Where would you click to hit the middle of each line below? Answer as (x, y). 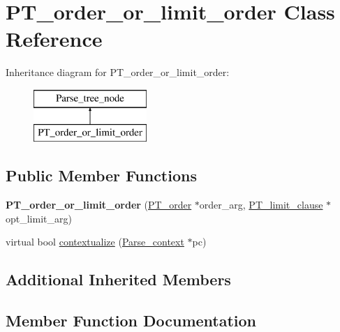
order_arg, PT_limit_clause (261, 205)
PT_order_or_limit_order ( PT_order (99, 205)
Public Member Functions (101, 175)
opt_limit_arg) (39, 218)
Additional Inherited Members (118, 279)
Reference (54, 39)
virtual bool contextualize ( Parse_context (95, 242)
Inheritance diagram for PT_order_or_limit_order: (118, 72)
